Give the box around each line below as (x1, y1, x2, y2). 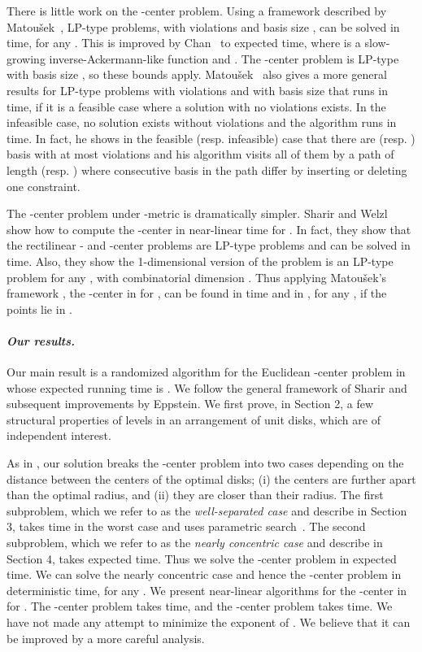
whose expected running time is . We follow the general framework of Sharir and (7, 379, 407, 396)
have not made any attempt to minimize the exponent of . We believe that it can (7, 613, 411, 630)
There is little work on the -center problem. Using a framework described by (7, 2, 387, 19)
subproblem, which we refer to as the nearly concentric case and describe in (7, 534, 383, 551)
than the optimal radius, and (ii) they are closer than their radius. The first (7, 486, 384, 503)
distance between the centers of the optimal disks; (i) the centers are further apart (7, 470, 416, 487)
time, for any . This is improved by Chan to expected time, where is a (7, 34, 361, 51)
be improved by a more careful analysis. (7, 629, 205, 646)
